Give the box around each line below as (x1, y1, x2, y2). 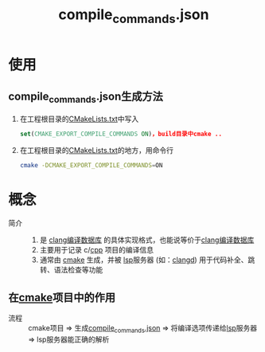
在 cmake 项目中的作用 (8, 291, 115, 304)
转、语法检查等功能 (39, 265, 103, 275)
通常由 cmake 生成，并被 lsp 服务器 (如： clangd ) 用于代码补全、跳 (39, 255, 255, 264)
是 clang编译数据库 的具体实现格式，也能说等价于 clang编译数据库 (39, 235, 255, 244)
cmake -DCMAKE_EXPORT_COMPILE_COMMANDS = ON (19, 161, 163, 169)
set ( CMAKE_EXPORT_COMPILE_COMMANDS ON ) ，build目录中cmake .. (19, 130, 223, 138)
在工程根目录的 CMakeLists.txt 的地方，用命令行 (19, 145, 173, 154)
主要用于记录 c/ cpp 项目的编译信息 (39, 245, 154, 255)
